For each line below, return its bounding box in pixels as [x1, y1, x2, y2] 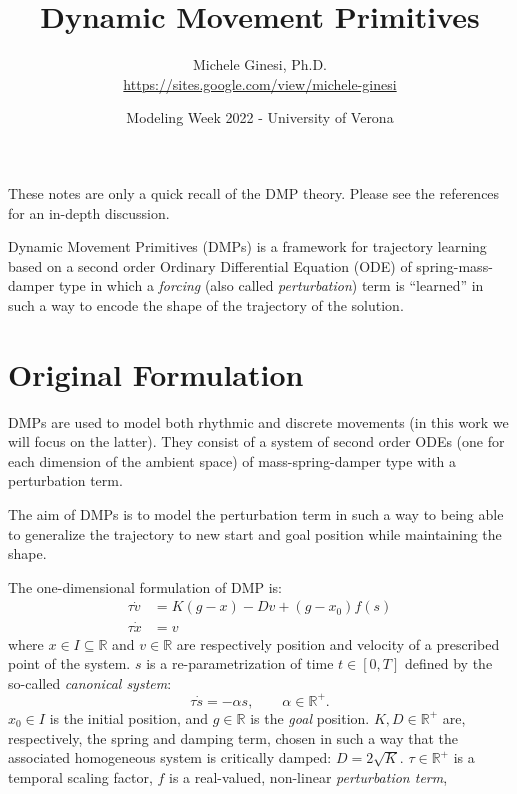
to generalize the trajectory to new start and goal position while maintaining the [8, 523, 502, 544]
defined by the [404, 653, 493, 674]
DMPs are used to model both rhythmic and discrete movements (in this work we [8, 411, 509, 432]
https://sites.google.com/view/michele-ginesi [123, 73, 397, 94]
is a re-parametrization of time [146, 653, 334, 674]
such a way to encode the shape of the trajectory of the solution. [8, 294, 404, 315]
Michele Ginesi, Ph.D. [193, 54, 327, 75]
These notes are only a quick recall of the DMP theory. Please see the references [8, 182, 500, 203]
